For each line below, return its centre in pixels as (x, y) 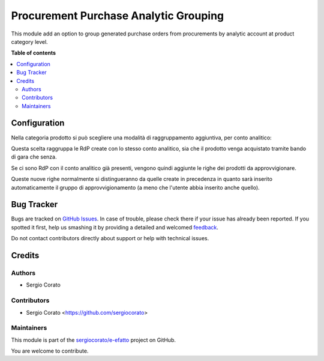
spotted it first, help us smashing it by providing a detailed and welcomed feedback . (115, 227)
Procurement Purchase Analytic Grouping (118, 16)
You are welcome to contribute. (50, 351)
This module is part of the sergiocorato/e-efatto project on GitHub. (94, 340)
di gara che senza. (34, 157)
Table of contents (34, 53)
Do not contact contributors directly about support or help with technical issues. (110, 238)
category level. (29, 41)
